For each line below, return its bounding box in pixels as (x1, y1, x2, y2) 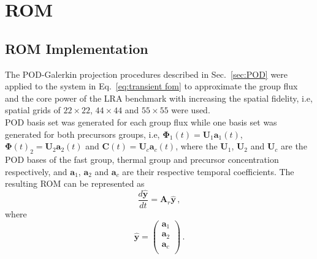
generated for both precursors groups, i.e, (5, 127, 160, 140)
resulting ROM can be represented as (5, 177, 145, 190)
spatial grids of (5, 103, 61, 116)
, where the (175, 140, 218, 152)
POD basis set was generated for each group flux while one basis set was (5, 115, 277, 128)
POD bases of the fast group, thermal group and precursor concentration (5, 152, 279, 165)
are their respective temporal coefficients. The (122, 165, 294, 178)
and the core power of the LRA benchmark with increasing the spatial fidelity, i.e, (5, 91, 313, 104)
